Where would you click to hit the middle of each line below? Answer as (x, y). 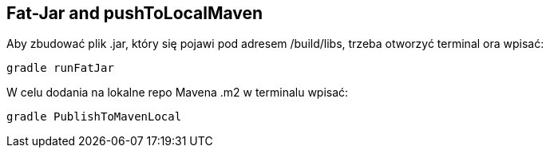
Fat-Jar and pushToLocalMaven (135, 13)
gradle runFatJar (60, 68)
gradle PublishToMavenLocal (94, 117)
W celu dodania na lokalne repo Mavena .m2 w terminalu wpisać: (178, 93)
